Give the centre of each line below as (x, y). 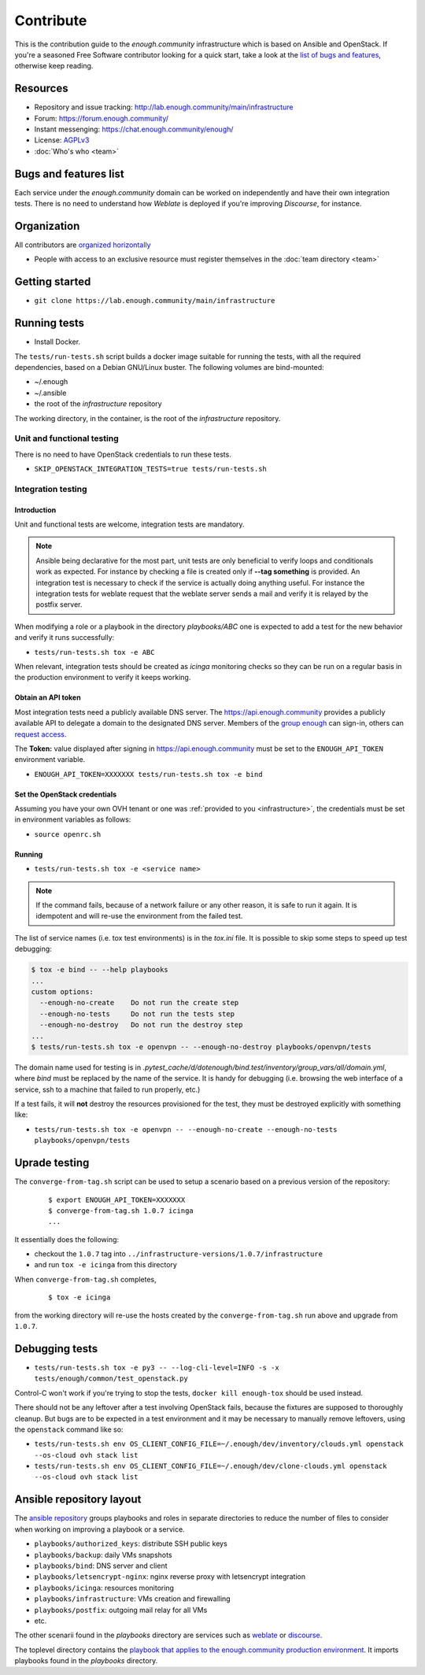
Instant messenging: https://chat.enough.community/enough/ (134, 129)
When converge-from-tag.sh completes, (85, 1279)
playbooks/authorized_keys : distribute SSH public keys (131, 1544)
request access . (41, 734)
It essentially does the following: (67, 1239)
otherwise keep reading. (54, 66)
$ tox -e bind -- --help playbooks (100, 970)
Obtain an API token (48, 697)
